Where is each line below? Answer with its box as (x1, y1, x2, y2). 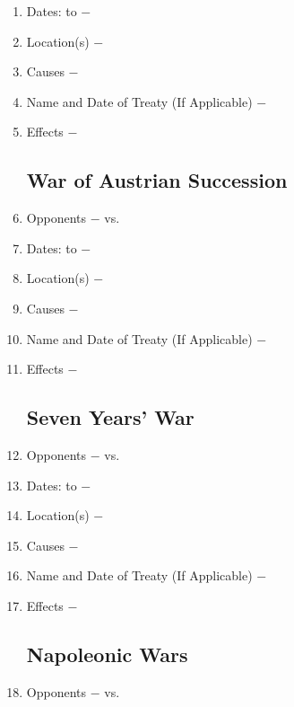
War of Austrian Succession (26, 166, 288, 194)
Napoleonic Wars (26, 640, 188, 667)
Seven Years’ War (26, 403, 195, 431)
